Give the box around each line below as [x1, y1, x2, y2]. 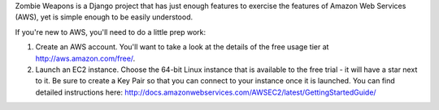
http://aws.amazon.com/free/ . [35, 53, 136, 63]
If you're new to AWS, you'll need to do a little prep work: [15, 27, 206, 36]
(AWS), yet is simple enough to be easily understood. [15, 12, 193, 22]
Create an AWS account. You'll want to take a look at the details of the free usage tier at [35, 42, 329, 52]
